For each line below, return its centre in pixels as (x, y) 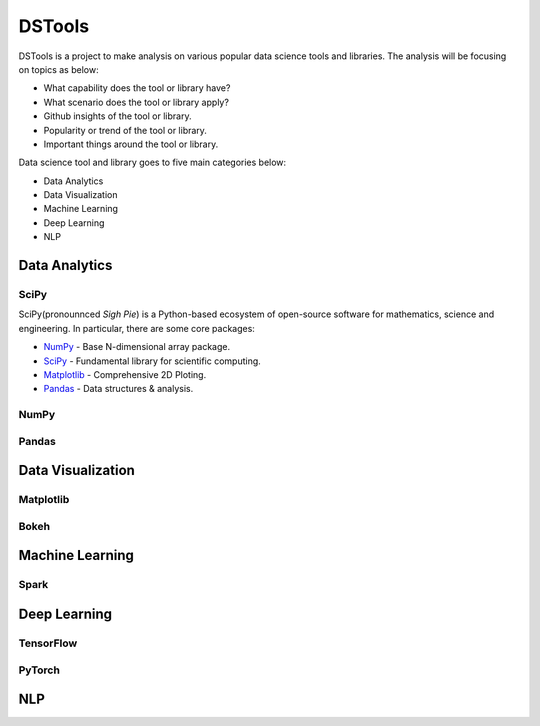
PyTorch (39, 670)
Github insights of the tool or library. (117, 116)
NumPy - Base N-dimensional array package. (136, 347)
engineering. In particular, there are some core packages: (136, 328)
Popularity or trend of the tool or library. (125, 130)
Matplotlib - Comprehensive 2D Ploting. (125, 374)
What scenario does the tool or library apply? (136, 102)
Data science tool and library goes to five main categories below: (152, 162)
